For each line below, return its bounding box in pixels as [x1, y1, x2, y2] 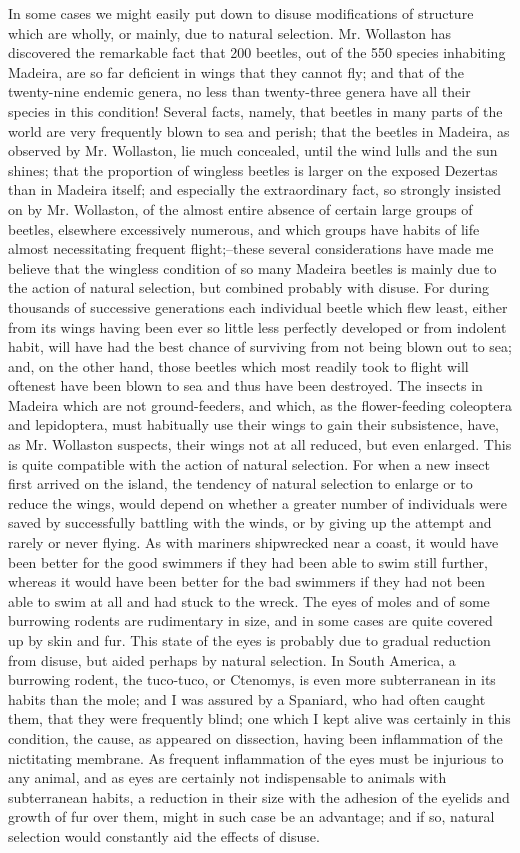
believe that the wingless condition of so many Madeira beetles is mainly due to [8, 257, 497, 278]
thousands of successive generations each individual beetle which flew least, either [8, 296, 508, 317]
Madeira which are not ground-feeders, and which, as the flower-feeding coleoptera [8, 394, 512, 415]
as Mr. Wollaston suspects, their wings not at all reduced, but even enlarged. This [8, 434, 512, 455]
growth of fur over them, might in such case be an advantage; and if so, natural [8, 806, 495, 827]
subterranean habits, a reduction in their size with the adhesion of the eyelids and [8, 786, 510, 807]
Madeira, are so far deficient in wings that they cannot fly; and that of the [8, 61, 465, 82]
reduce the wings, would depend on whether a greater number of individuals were [8, 492, 507, 513]
